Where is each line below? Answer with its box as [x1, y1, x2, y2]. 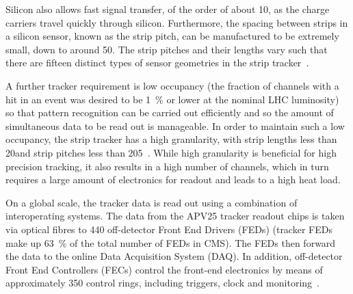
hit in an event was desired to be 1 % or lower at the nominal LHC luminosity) [5, 92, 339, 106]
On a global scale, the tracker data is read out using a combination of [5, 195, 298, 209]
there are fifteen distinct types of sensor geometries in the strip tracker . [5, 55, 309, 70]
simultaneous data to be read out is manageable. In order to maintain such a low [5, 118, 345, 133]
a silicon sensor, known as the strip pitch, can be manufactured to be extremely [5, 29, 339, 43]
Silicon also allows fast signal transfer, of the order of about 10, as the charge [5, 2, 330, 16]
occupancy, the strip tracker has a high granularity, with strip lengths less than [5, 132, 337, 146]
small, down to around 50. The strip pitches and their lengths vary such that [5, 42, 328, 56]
